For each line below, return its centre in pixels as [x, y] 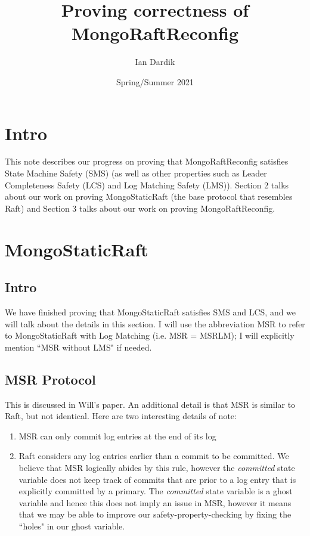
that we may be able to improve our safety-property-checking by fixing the [155, 514]
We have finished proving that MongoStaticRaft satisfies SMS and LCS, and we [151, 312]
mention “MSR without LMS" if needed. [78, 347]
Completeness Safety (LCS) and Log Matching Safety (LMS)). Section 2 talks [147, 185]
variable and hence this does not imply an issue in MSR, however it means [155, 502]
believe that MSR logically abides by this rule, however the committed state [157, 467]
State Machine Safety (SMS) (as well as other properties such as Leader [136, 173]
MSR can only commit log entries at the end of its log [117, 436]
